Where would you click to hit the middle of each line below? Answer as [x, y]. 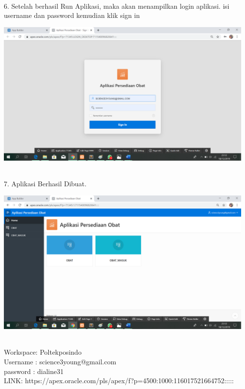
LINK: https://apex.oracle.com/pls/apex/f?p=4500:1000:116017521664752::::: [119, 381]
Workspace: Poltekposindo [43, 352]
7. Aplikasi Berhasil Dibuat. [45, 184]
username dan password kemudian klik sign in [72, 15]
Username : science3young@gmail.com [60, 362]
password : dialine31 [34, 371]
